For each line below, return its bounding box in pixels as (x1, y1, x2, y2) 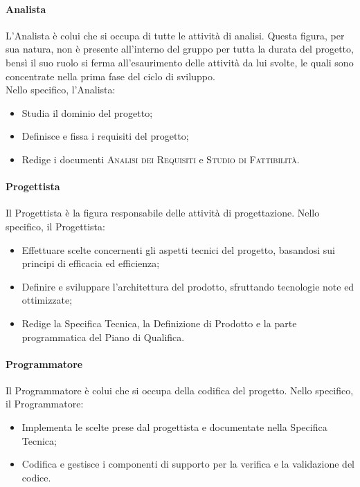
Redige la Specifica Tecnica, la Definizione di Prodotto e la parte (21, 315, 297, 330)
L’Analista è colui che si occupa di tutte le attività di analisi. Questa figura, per (6, 28, 345, 42)
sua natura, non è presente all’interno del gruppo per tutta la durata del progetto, (6, 42, 354, 56)
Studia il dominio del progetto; (21, 105, 153, 120)
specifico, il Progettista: (6, 219, 105, 233)
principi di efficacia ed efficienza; (21, 256, 160, 270)
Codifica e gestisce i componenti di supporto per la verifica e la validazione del (21, 457, 355, 471)
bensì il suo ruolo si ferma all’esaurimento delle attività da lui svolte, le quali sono (6, 55, 354, 69)
